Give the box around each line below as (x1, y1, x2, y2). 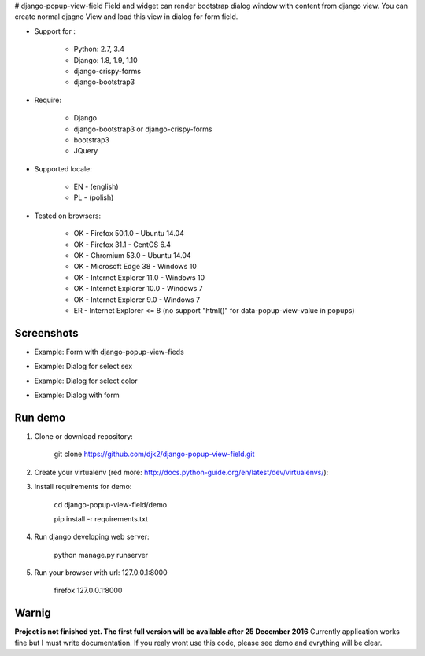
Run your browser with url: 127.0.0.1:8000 (34, 568, 168, 577)
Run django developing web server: (34, 532, 150, 542)
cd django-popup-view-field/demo (54, 499, 168, 509)
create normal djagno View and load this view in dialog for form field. (14, 12, 238, 21)
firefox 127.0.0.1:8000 (54, 586, 123, 595)
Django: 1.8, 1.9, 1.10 (73, 55, 138, 64)
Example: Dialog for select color (34, 376, 138, 385)
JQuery (73, 146, 98, 156)
